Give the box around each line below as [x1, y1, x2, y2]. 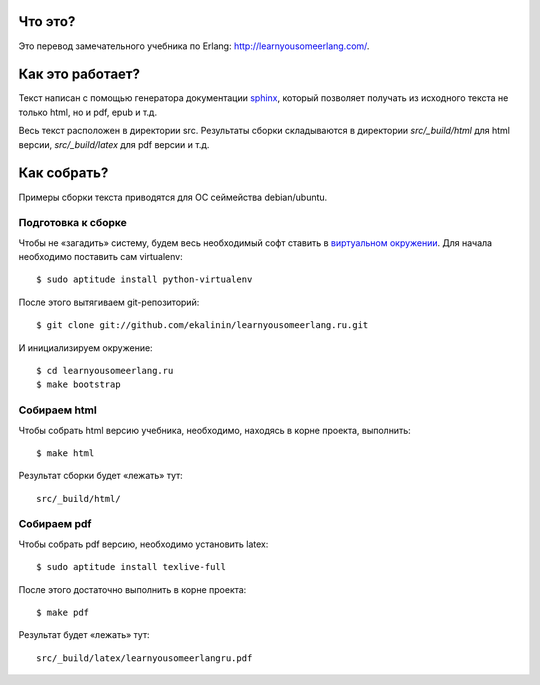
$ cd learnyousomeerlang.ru [36, 365, 174, 376]
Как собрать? [18, 165, 109, 182]
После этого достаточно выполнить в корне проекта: [18, 583, 247, 595]
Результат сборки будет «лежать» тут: [18, 470, 184, 482]
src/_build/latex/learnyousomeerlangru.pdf [36, 652, 253, 664]
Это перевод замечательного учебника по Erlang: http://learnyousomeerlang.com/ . [18, 40, 370, 52]
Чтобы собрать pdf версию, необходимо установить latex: [18, 538, 269, 550]
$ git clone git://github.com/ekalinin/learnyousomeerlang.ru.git [36, 320, 369, 331]
